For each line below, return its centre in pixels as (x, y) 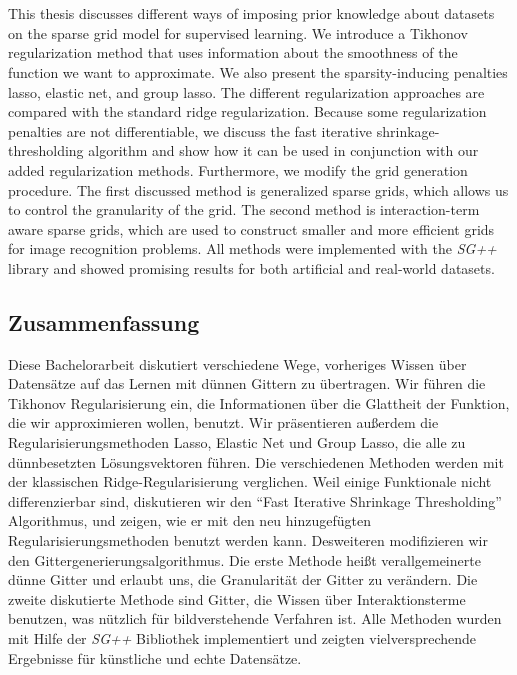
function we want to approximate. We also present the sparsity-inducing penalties (258, 71)
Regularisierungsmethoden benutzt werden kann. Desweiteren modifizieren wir (248, 540)
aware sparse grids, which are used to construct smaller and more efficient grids (251, 228)
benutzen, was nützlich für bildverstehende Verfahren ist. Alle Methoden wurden (255, 618)
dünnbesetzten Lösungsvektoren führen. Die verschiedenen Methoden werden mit (256, 461)
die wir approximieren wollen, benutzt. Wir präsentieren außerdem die (223, 422)
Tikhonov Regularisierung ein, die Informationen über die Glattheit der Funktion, (259, 402)
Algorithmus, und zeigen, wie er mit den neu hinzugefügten (190, 520)
